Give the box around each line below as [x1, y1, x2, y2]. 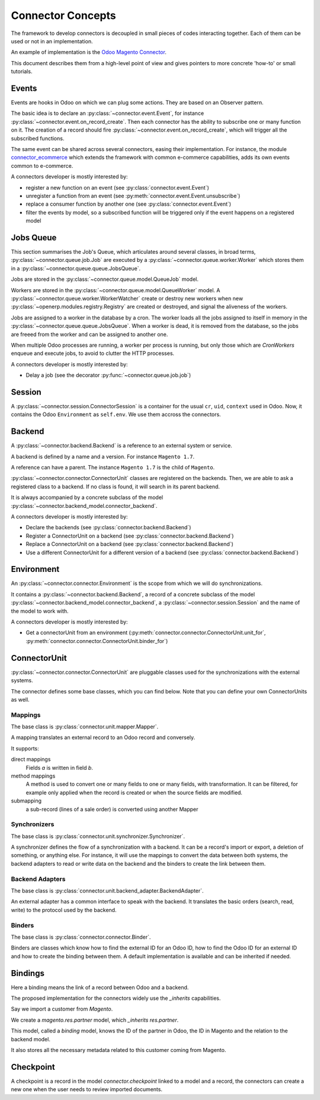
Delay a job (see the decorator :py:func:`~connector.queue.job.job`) [25, 372, 191, 379]
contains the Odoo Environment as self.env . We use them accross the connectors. [11, 411, 222, 418]
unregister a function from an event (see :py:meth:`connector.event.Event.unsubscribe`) [25, 192, 241, 199]
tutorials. [11, 68, 33, 75]
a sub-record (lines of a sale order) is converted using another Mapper [25, 805, 199, 813]
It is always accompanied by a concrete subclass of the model [11, 494, 163, 501]
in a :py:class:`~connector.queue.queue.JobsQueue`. [11, 264, 141, 272]
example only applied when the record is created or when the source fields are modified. [25, 789, 243, 796]
